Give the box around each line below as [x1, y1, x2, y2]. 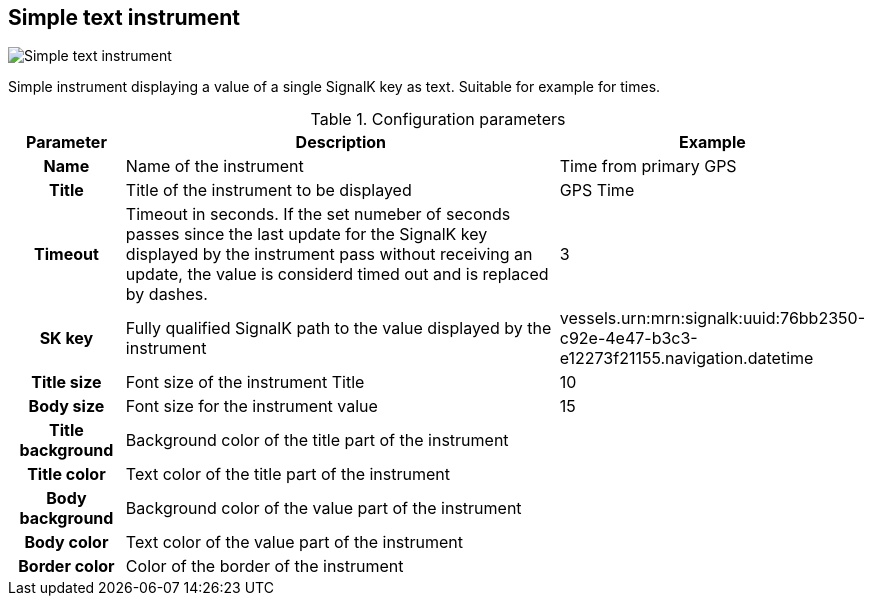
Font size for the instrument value [125, 396, 378, 417]
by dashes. [125, 284, 208, 305]
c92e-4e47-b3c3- [559, 328, 698, 349]
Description [295, 132, 387, 153]
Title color [27, 464, 106, 485]
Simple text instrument [8, 5, 241, 30]
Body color [24, 532, 109, 553]
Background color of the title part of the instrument [125, 430, 509, 451]
